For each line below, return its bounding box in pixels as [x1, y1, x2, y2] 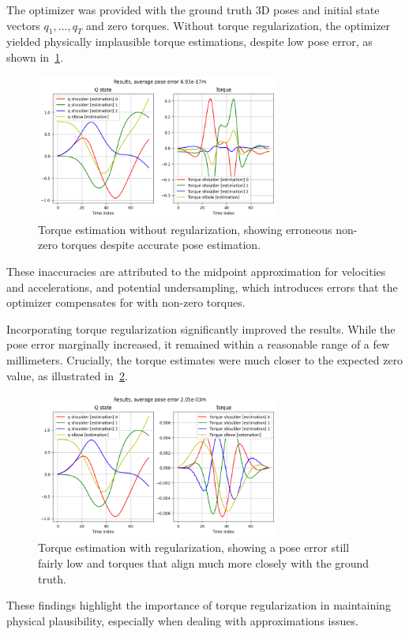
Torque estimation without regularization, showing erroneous [38, 221, 332, 237]
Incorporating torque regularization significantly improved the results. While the [6, 320, 396, 337]
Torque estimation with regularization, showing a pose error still [38, 539, 350, 556]
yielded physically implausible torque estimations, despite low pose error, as [6, 33, 373, 50]
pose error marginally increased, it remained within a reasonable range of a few [6, 336, 390, 353]
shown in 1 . [6, 48, 64, 65]
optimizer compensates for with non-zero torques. [6, 294, 246, 311]
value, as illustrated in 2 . [6, 367, 128, 383]
